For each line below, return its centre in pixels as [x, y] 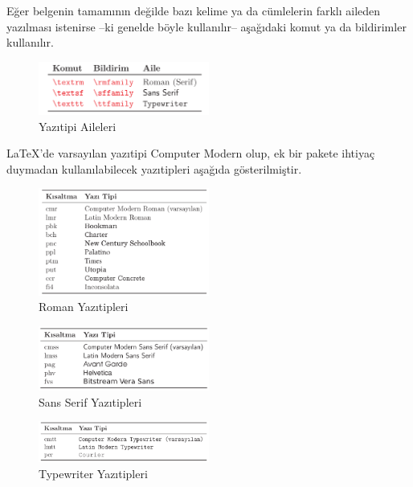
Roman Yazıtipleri [84, 307]
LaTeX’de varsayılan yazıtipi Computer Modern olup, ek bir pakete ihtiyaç [191, 153]
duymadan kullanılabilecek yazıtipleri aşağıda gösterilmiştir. [154, 168]
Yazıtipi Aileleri [78, 126]
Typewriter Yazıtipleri [93, 473]
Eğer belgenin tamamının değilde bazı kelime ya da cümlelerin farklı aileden [194, 10]
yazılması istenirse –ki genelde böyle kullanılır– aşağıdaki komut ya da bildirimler [206, 26]
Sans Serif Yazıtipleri [90, 401]
